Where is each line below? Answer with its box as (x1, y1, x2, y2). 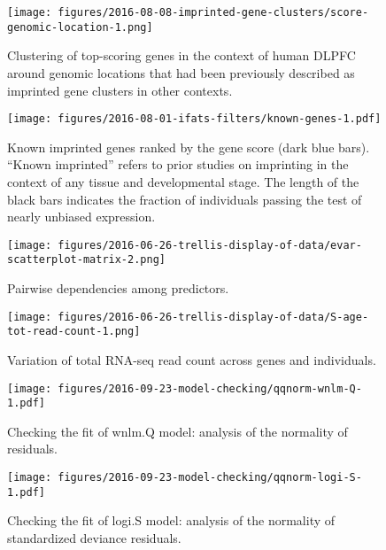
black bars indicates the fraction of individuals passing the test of (7, 190, 362, 208)
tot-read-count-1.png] (7, 325, 141, 338)
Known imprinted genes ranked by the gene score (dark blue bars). (7, 137, 370, 156)
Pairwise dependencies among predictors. (7, 279, 229, 298)
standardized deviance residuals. (7, 528, 181, 546)
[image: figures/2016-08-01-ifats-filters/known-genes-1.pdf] (7, 112, 382, 126)
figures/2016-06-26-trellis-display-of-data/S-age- (58, 310, 369, 323)
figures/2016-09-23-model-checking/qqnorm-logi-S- (58, 471, 362, 484)
